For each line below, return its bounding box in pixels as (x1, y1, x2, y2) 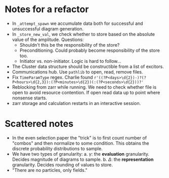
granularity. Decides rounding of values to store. (12, 161, 113, 168)
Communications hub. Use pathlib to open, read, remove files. (12, 68, 143, 75)
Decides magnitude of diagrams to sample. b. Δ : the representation (12, 156, 154, 162)
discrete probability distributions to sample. (12, 146, 103, 152)
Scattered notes (5, 118, 74, 130)
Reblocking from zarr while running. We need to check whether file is (12, 84, 157, 90)
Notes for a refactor (5, 4, 89, 15)
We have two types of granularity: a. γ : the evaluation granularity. (12, 151, 150, 157)
